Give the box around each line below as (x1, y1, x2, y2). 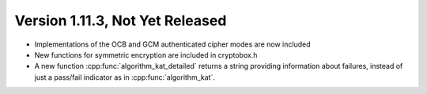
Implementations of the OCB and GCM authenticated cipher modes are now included (34, 39, 312, 49)
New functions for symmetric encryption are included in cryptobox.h (34, 50, 258, 59)
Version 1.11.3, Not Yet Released (14, 12, 227, 29)
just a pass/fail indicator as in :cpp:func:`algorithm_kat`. (34, 72, 215, 82)
